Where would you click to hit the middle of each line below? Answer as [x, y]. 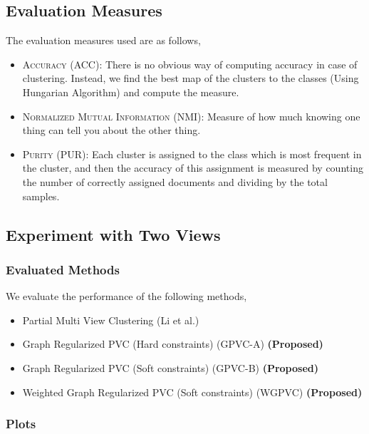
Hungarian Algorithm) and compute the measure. [131, 92]
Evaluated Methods [63, 269]
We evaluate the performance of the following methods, [126, 296]
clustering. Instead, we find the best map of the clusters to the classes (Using [191, 78]
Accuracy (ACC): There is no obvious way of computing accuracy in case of [190, 64]
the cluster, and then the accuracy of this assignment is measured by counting [193, 168]
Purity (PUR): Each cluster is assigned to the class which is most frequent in [192, 154]
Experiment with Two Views [113, 234]
